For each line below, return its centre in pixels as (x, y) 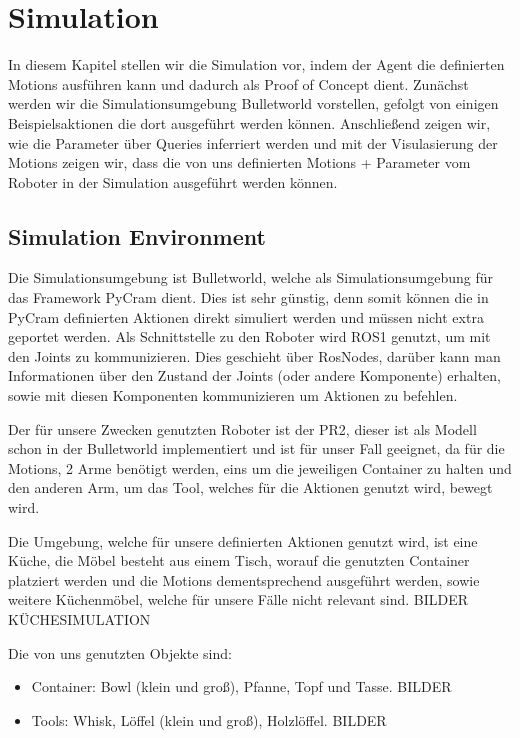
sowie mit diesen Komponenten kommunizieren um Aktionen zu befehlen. (233, 395)
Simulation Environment (137, 235)
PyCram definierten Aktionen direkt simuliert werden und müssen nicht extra (246, 316)
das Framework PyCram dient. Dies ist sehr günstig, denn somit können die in (248, 297)
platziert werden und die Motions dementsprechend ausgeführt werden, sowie (244, 579)
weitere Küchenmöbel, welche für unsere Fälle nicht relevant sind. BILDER (238, 599)
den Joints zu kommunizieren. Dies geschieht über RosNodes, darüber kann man (254, 355)
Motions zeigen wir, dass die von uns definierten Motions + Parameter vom (239, 162)
